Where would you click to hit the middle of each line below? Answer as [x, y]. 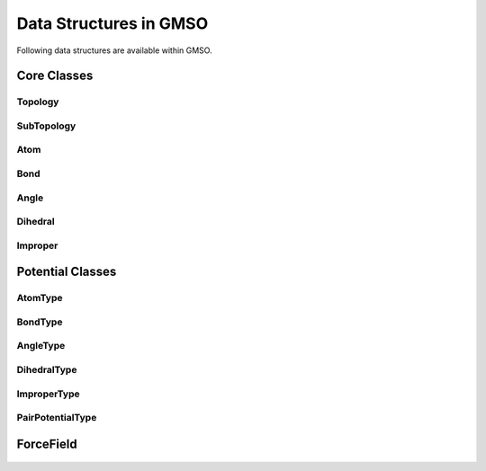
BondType [40, 322]
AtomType [40, 298]
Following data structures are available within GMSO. [114, 50]
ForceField [47, 444]
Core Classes [55, 76]
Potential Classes [67, 272]
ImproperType [48, 394]
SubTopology [46, 126]
